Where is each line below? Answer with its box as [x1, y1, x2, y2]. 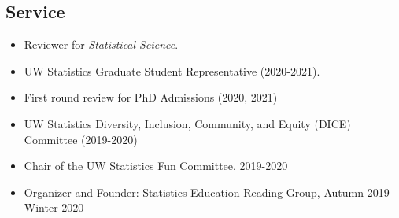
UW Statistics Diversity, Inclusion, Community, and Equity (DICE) [24, 115, 351, 131]
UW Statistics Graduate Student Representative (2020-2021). [24, 62, 320, 79]
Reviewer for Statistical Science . [24, 36, 179, 53]
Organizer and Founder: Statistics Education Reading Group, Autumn [24, 183, 364, 200]
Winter [24, 199, 58, 216]
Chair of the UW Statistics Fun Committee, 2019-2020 [24, 157, 288, 174]
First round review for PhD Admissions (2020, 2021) [24, 89, 278, 105]
